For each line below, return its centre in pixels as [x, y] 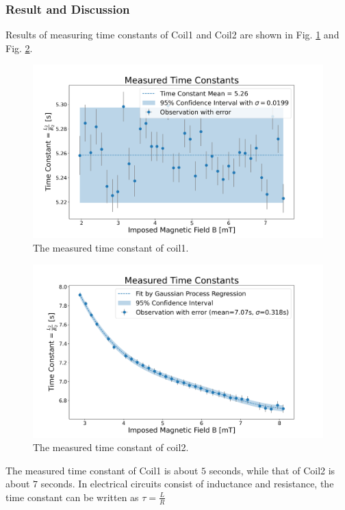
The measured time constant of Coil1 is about [102, 470]
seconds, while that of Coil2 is [272, 470]
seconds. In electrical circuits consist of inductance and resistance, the [187, 484]
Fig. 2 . [19, 48]
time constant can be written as [72, 497]
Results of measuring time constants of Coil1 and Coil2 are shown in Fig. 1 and [172, 35]
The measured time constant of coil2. [111, 447]
